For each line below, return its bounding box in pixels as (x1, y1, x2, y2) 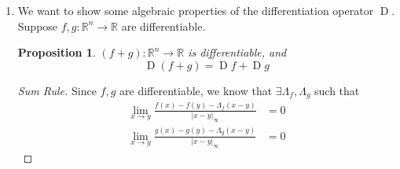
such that (314, 82, 360, 98)
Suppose (17, 17, 58, 34)
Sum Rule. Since (17, 82, 97, 98)
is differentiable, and (188, 44, 287, 61)
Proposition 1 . (17, 44, 96, 61)
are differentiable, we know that (119, 82, 273, 98)
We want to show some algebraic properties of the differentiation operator (17, 2, 374, 18)
